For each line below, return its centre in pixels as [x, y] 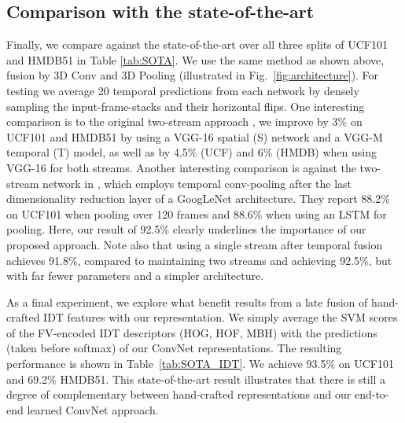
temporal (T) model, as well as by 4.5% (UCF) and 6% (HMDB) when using [191, 152]
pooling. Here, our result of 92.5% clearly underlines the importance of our [186, 229]
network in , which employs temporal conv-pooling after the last [197, 183]
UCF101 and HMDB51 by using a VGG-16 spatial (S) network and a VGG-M [195, 136]
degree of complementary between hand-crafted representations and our [179, 394]
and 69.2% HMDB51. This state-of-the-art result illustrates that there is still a [196, 379]
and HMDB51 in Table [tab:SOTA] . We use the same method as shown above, [195, 59]
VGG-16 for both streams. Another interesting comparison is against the [181, 167]
